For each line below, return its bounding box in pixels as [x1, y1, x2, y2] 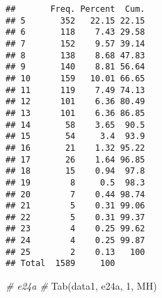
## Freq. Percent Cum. [6, 4, 145, 14]
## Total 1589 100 [6, 258, 115, 269]
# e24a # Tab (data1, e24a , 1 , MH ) [6, 279, 157, 293]
